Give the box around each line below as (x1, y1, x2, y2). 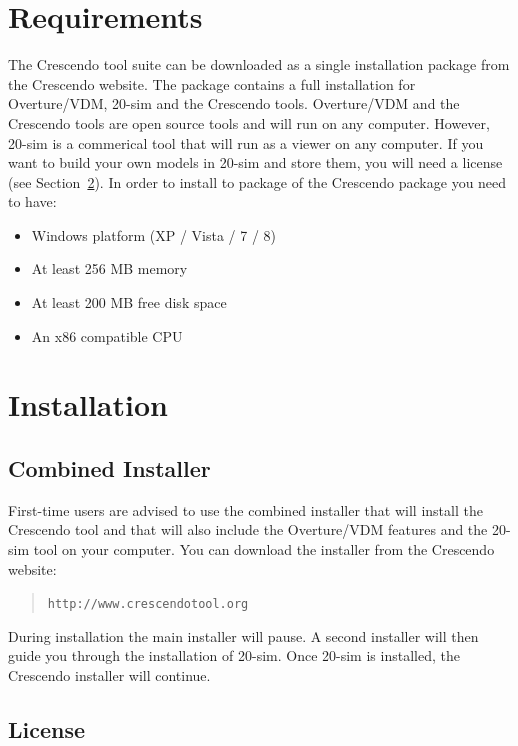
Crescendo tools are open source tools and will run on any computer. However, (8, 112, 490, 133)
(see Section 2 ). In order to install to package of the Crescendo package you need (8, 171, 507, 192)
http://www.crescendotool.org (47, 597, 249, 612)
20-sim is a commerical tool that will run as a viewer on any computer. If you (8, 132, 484, 153)
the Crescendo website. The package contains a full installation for (8, 73, 416, 94)
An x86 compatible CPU (31, 325, 183, 346)
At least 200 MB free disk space (31, 292, 227, 313)
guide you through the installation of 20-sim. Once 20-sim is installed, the (8, 645, 460, 666)
